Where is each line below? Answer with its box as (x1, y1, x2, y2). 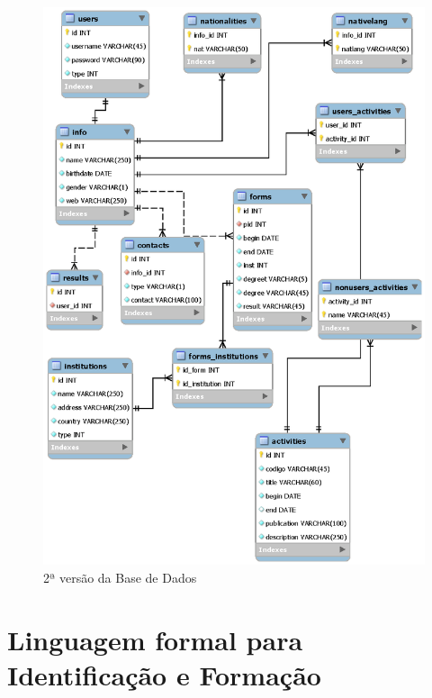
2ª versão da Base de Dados (43, 567, 197, 586)
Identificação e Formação (7, 656, 321, 693)
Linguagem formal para (7, 621, 303, 657)
